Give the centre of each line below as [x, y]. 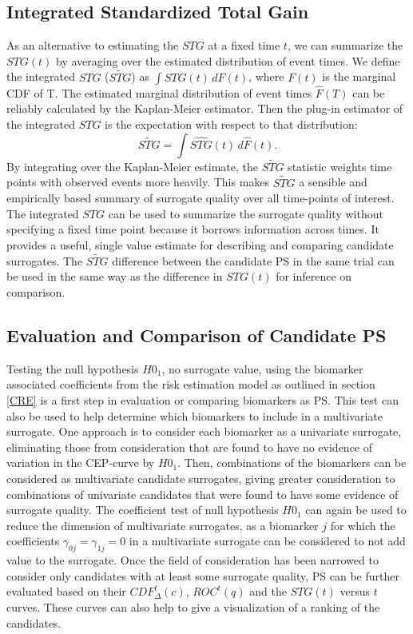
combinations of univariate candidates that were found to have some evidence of [203, 494]
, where [266, 76]
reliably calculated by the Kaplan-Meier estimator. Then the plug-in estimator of [205, 108]
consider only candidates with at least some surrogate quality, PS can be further [203, 575]
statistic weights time [340, 166]
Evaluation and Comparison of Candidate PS [197, 335]
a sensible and [333, 182]
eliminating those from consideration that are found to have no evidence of [190, 447]
